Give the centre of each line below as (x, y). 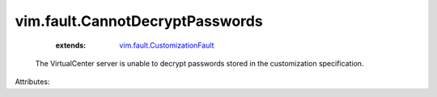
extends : (71, 45)
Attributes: (32, 82)
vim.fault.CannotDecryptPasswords (139, 21)
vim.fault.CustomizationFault (167, 45)
